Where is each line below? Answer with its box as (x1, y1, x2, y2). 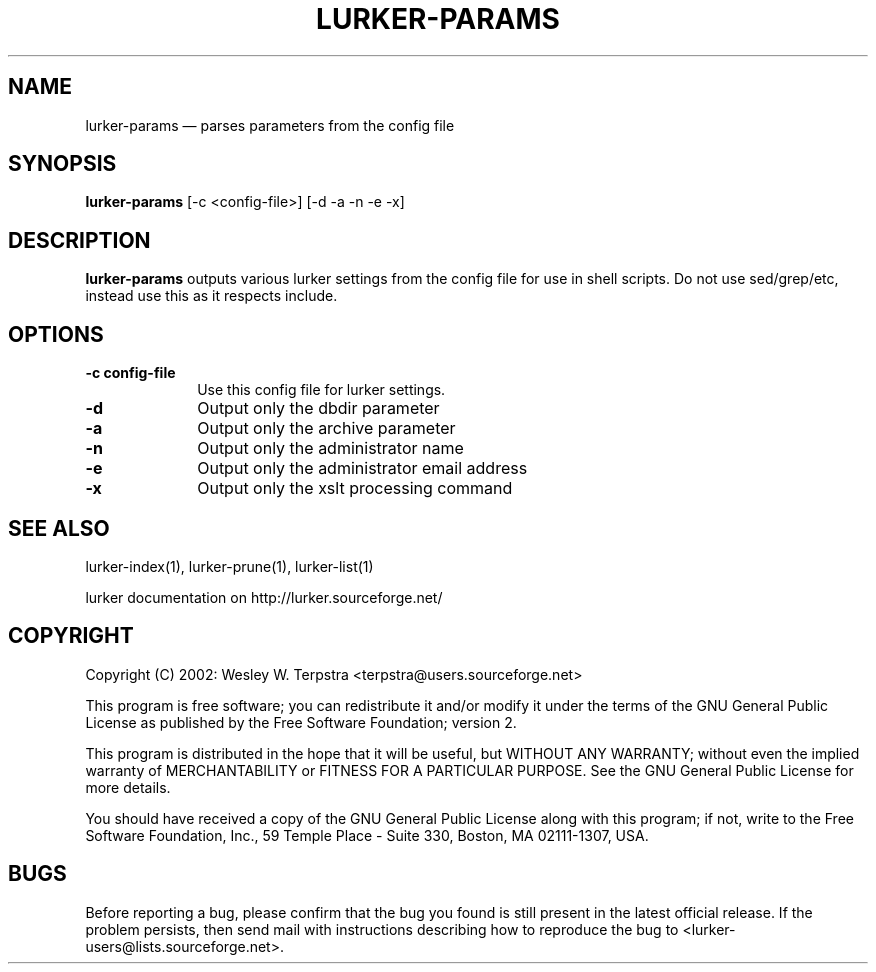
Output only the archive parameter (197, 418, 456, 439)
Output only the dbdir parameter (197, 398, 440, 419)
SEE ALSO (8, 515, 110, 541)
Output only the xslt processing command (197, 478, 513, 499)
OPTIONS (8, 321, 104, 347)
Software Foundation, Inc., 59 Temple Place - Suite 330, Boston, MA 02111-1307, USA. (85, 826, 649, 844)
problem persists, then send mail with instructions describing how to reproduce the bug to (85, 920, 679, 938)
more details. (85, 778, 171, 796)
